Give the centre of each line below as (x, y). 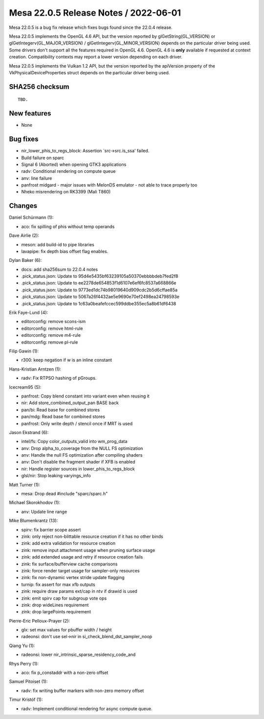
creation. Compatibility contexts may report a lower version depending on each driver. (96, 57)
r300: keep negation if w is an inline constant (67, 360)
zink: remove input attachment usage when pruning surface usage (88, 550)
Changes (23, 206)
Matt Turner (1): (24, 485)
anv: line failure (37, 178)
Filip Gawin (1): (24, 351)
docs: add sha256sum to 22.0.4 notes (59, 269)
